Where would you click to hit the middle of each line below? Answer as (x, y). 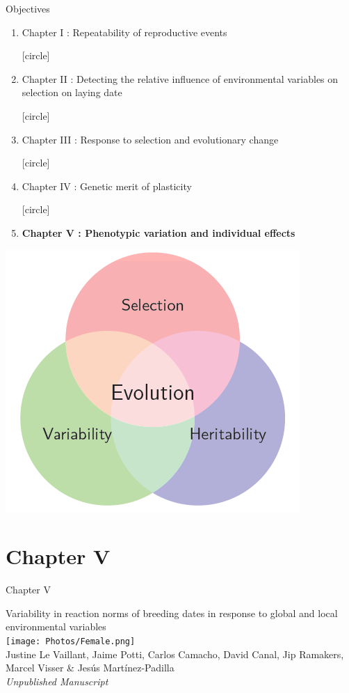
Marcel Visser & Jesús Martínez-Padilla (90, 668)
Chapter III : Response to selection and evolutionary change (150, 139)
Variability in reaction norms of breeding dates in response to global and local (172, 613)
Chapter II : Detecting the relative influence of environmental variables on (180, 78)
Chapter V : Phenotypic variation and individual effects (159, 232)
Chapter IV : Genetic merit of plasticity (107, 186)
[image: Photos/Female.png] (71, 642)
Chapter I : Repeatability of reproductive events (124, 32)
